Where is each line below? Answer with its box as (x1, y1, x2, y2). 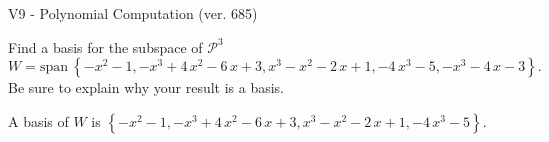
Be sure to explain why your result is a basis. (8, 77, 285, 98)
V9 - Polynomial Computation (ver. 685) (8, 3, 258, 23)
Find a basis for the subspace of (8, 36, 203, 57)
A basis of (8, 110, 69, 131)
